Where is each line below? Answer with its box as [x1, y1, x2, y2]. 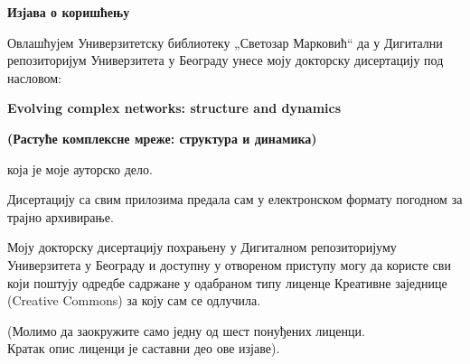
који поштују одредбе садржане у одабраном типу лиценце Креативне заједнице [7, 273, 447, 292]
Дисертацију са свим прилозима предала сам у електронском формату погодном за [7, 190, 463, 209]
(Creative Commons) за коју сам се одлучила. [7, 291, 261, 310]
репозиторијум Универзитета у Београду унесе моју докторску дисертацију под [7, 51, 444, 70]
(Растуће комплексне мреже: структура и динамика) [7, 128, 317, 147]
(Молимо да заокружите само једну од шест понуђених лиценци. [7, 321, 365, 340]
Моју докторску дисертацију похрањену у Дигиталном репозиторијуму [7, 238, 397, 257]
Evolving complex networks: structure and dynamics [7, 98, 342, 117]
